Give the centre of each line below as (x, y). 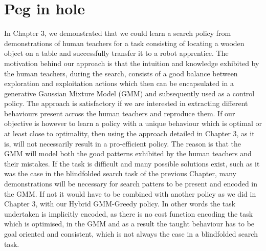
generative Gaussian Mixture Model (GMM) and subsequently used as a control (129, 93)
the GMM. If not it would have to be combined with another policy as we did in (130, 193)
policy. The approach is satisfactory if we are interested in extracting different (126, 103)
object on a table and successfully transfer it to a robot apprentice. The (116, 53)
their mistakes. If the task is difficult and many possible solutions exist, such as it (132, 163)
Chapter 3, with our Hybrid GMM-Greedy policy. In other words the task (120, 204)
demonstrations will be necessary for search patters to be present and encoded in (131, 184)
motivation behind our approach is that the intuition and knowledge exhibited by (132, 63)
